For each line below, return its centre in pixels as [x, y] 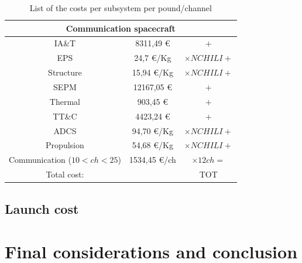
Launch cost [42, 208]
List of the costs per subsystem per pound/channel [121, 8]
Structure [65, 72]
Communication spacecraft [121, 28]
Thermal [65, 101]
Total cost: [65, 174]
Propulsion [65, 145]
